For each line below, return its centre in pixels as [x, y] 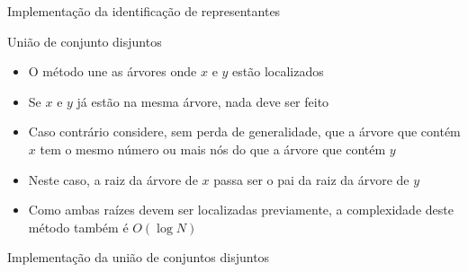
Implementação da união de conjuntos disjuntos [139, 257]
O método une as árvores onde [112, 71]
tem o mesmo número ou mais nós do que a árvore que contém [213, 149]
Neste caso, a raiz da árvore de [113, 179]
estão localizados [278, 71]
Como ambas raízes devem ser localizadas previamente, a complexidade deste [241, 210]
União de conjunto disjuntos [85, 41]
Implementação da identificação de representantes [144, 11]
